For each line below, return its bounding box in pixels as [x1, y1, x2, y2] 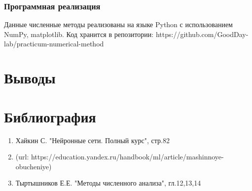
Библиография [4, 106, 96, 126]
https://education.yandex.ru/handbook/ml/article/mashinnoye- [31, 152, 224, 162]
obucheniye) [15, 161, 52, 171]
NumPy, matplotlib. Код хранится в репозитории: [4, 29, 154, 39]
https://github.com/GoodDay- [155, 29, 249, 39]
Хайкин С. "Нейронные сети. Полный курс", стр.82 [15, 135, 170, 145]
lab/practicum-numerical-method [4, 38, 104, 49]
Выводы [4, 68, 56, 88]
